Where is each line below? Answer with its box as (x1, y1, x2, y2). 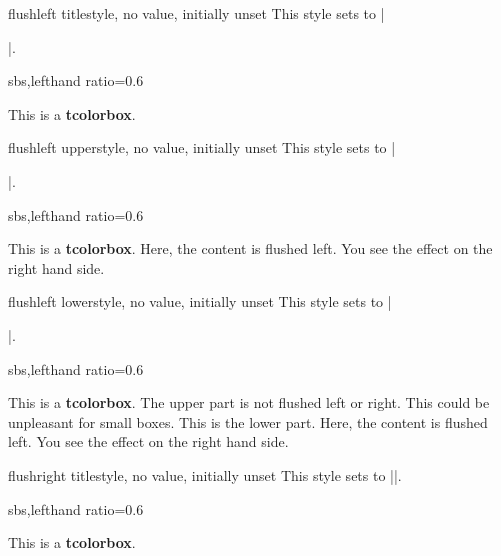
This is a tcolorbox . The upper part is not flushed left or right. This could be (8, 392, 490, 413)
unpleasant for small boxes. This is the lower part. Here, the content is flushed (8, 411, 488, 432)
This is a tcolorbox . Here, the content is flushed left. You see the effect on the (8, 238, 493, 259)
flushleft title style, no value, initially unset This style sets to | (8, 3, 385, 23)
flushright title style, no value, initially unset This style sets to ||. (8, 464, 402, 485)
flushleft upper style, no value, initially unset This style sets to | (8, 137, 396, 158)
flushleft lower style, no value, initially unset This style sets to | (8, 291, 392, 312)
